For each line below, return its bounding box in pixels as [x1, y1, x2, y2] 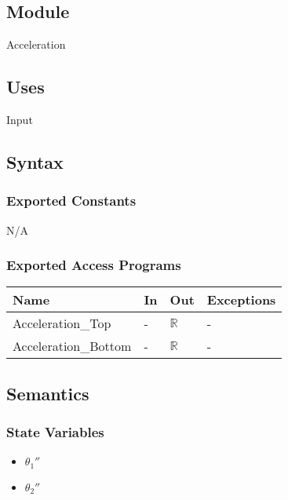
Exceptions [206, 290, 276, 309]
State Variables [6, 422, 104, 442]
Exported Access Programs [6, 255, 181, 275]
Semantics [6, 381, 89, 405]
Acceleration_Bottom [13, 337, 132, 356]
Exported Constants [6, 191, 137, 210]
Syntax [6, 149, 64, 173]
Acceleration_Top [13, 314, 111, 333]
